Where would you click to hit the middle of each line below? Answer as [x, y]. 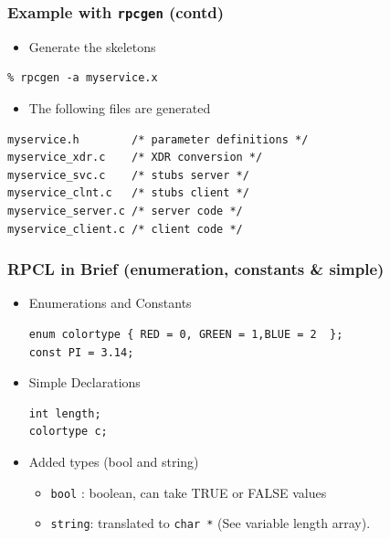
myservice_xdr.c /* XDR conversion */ [135, 158]
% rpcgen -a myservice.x [83, 78]
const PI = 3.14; [81, 352]
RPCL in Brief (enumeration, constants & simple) [196, 269]
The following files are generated [120, 107]
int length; [65, 413]
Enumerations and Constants [110, 303]
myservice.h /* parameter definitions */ [158, 139]
